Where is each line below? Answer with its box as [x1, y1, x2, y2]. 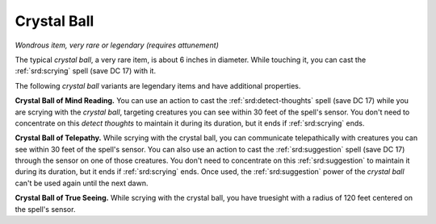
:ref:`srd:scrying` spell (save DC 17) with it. [15, 66, 157, 76]
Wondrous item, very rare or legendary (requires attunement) [15, 40, 220, 50]
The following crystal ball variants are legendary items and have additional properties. [15, 81, 301, 90]
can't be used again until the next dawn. [15, 178, 149, 188]
